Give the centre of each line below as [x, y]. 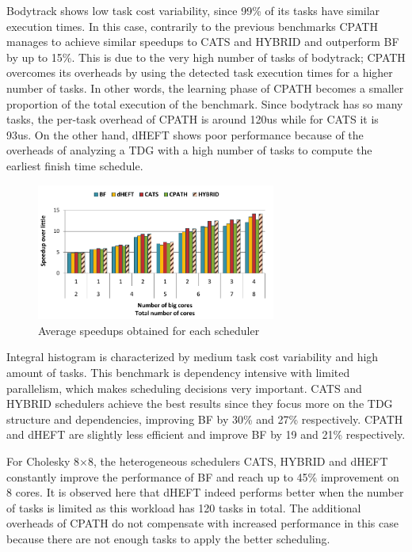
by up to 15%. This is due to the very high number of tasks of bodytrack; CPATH [206, 57]
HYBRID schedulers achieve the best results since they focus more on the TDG [200, 404]
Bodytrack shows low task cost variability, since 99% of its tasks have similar [193, 10]
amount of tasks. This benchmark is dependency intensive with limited [178, 372]
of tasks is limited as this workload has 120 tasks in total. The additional [184, 507]
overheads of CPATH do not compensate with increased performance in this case [202, 523]
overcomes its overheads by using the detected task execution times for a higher [200, 72]
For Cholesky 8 [43, 461]
